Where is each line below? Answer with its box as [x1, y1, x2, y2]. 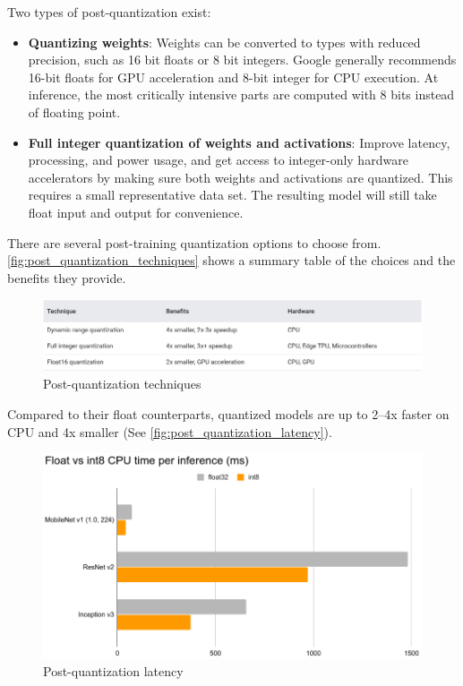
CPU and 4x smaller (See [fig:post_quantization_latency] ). [7, 422, 332, 441]
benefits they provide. [7, 268, 126, 287]
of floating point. [28, 102, 121, 121]
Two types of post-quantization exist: [7, 3, 211, 21]
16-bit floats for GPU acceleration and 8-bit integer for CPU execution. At [28, 67, 439, 86]
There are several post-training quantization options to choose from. [7, 233, 382, 252]
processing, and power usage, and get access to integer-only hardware [28, 150, 408, 169]
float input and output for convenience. [28, 202, 244, 221]
